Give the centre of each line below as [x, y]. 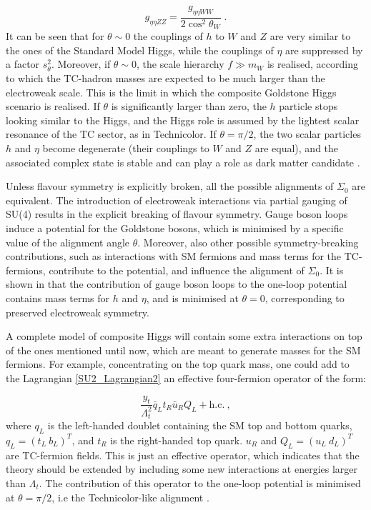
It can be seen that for [55, 36]
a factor [23, 64]
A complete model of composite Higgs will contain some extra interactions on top [184, 336]
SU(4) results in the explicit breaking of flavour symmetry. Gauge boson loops [177, 214]
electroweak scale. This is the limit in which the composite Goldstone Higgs [171, 92]
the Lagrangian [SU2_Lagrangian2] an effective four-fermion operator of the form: [186, 377]
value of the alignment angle [68, 242]
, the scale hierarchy [180, 64]
